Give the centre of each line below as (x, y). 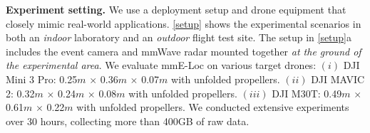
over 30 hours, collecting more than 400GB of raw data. (128, 121)
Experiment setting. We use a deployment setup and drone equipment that (176, 9)
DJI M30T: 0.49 (307, 93)
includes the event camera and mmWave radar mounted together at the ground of (184, 51)
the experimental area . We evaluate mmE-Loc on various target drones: (161, 65)
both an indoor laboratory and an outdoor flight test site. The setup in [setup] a (179, 37)
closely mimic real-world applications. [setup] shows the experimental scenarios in (184, 23)
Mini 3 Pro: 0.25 (42, 79)
